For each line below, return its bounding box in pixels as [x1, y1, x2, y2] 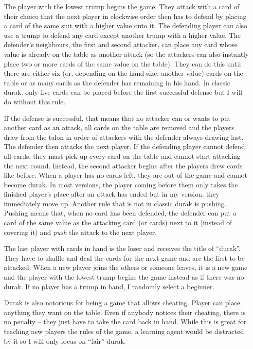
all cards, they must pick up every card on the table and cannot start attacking [4, 150, 241, 161]
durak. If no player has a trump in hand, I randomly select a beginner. [4, 281, 215, 291]
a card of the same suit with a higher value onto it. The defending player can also [4, 20, 248, 31]
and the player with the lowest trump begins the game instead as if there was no [4, 272, 244, 282]
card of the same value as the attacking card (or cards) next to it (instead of [4, 217, 232, 228]
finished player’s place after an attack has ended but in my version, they [4, 189, 219, 199]
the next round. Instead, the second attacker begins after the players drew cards [4, 160, 243, 170]
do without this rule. [4, 96, 66, 106]
